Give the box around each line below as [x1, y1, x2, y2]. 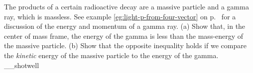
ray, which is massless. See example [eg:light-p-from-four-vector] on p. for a [4, 11, 236, 21]
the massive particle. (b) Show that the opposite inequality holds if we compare [4, 40, 247, 51]
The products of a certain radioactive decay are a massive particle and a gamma [4, 1, 249, 11]
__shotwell [4, 60, 39, 70]
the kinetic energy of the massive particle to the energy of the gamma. [4, 50, 219, 60]
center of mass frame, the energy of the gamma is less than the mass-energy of [4, 30, 244, 41]
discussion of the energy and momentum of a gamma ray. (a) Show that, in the [4, 21, 246, 31]
